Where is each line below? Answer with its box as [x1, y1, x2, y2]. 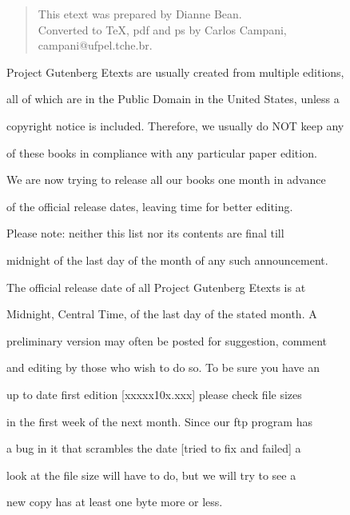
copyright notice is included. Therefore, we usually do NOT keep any [6, 117, 344, 134]
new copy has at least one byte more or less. [6, 493, 223, 510]
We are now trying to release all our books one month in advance [6, 171, 326, 188]
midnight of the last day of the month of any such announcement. [6, 251, 328, 268]
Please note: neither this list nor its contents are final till [6, 225, 284, 242]
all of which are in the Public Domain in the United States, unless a [6, 90, 340, 107]
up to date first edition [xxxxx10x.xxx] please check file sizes [6, 385, 302, 402]
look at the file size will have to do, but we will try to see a [6, 466, 296, 483]
